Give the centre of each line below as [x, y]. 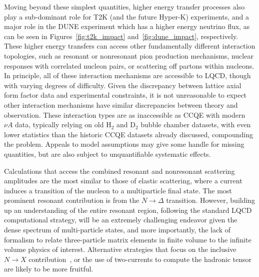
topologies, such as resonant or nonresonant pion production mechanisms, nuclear [129, 55]
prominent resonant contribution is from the [72, 200]
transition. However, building [211, 200]
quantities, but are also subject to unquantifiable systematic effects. [107, 154]
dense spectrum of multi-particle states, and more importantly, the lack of [117, 230]
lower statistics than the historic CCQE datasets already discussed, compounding [128, 134]
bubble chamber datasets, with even [196, 124]
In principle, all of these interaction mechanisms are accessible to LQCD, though [127, 75]
